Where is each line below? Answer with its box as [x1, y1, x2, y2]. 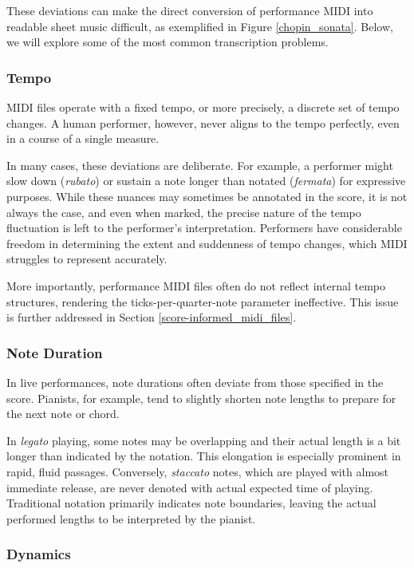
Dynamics [6, 544, 71, 564]
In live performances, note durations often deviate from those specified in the [6, 373, 384, 390]
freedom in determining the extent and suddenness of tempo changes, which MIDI [6, 235, 408, 251]
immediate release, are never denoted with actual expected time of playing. [6, 479, 373, 495]
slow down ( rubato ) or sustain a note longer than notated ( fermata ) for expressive [6, 172, 406, 189]
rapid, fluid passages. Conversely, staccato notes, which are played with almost [6, 463, 389, 479]
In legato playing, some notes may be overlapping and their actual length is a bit [6, 432, 401, 448]
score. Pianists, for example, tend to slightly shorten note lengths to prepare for [6, 389, 396, 406]
